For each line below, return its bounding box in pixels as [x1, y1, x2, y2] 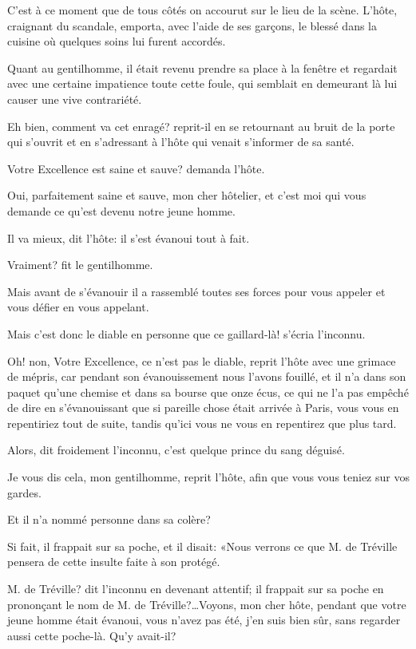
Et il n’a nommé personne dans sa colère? [7, 511, 211, 528]
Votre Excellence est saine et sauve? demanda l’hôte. [7, 160, 265, 176]
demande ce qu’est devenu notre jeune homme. [7, 202, 236, 219]
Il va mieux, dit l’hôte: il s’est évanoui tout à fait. [7, 229, 250, 246]
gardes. [7, 484, 42, 501]
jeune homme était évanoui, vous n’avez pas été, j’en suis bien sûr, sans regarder [7, 611, 401, 628]
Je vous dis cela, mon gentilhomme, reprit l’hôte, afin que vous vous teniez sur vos [7, 469, 410, 485]
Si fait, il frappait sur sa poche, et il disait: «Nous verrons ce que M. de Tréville [7, 537, 398, 554]
